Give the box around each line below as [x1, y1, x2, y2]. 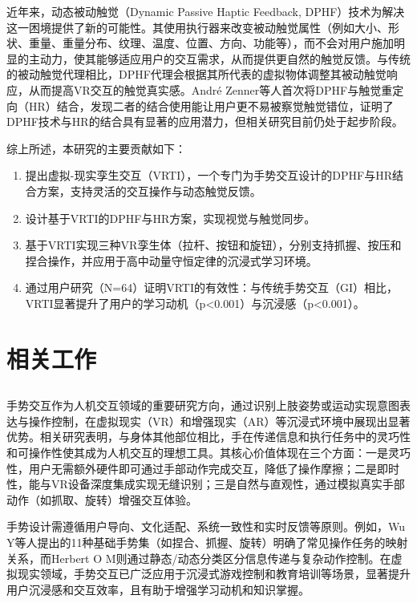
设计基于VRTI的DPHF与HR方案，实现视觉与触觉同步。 [25, 209, 316, 226]
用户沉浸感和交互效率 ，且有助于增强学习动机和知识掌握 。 [6, 581, 310, 597]
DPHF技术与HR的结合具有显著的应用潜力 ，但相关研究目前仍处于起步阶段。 [6, 113, 403, 130]
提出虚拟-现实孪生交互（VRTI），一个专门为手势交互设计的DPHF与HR [25, 167, 392, 184]
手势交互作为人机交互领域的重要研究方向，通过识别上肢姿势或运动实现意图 [6, 397, 399, 414]
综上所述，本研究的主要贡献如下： [6, 140, 186, 156]
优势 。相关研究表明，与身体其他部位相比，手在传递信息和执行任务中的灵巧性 [6, 428, 411, 445]
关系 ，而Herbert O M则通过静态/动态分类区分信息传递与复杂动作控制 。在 [6, 549, 391, 566]
